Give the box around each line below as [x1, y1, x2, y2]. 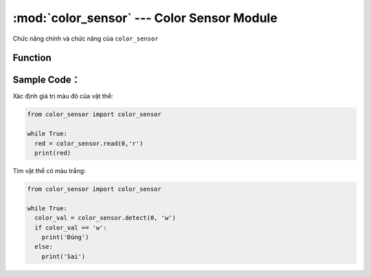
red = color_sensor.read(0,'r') [34, 140, 144, 147]
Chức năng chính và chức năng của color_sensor [12, 34, 159, 43]
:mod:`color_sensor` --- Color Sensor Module [12, 10, 278, 25]
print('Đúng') [41, 233, 89, 241]
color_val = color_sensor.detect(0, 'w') [34, 214, 177, 222]
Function [12, 52, 52, 64]
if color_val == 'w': [34, 223, 108, 232]
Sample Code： [12, 74, 80, 86]
